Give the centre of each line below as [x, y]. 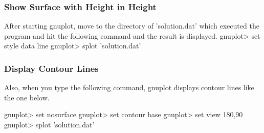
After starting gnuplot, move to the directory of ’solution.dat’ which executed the [132, 26]
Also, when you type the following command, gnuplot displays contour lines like [129, 87]
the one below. [27, 97]
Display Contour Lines [51, 68]
